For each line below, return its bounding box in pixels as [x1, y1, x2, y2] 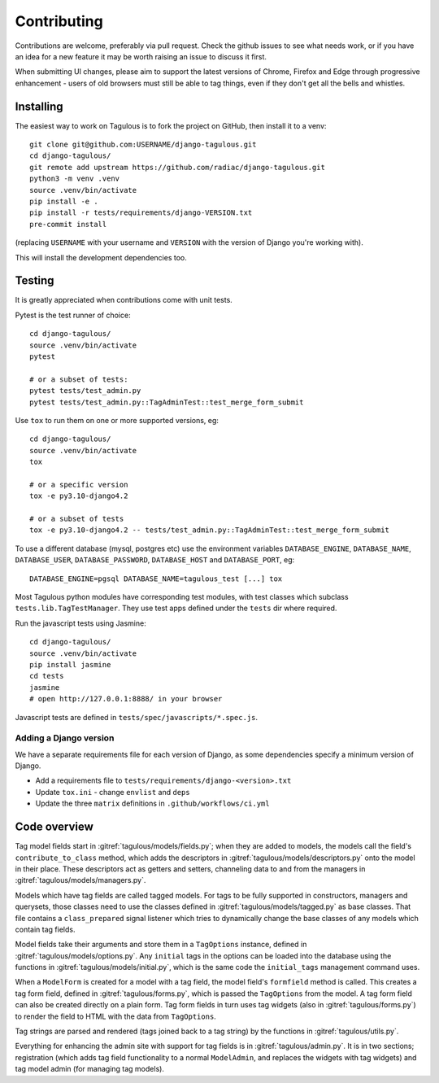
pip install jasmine [29, 660, 111, 669]
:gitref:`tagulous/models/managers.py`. [15, 876, 146, 885]
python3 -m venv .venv [29, 174, 120, 183]
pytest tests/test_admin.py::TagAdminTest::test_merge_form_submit [29, 397, 304, 407]
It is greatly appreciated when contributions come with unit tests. [15, 295, 233, 305]
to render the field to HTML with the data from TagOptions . [15, 1011, 217, 1021]
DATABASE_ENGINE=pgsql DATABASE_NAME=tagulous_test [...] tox [29, 574, 283, 583]
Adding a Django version [15, 732, 115, 744]
